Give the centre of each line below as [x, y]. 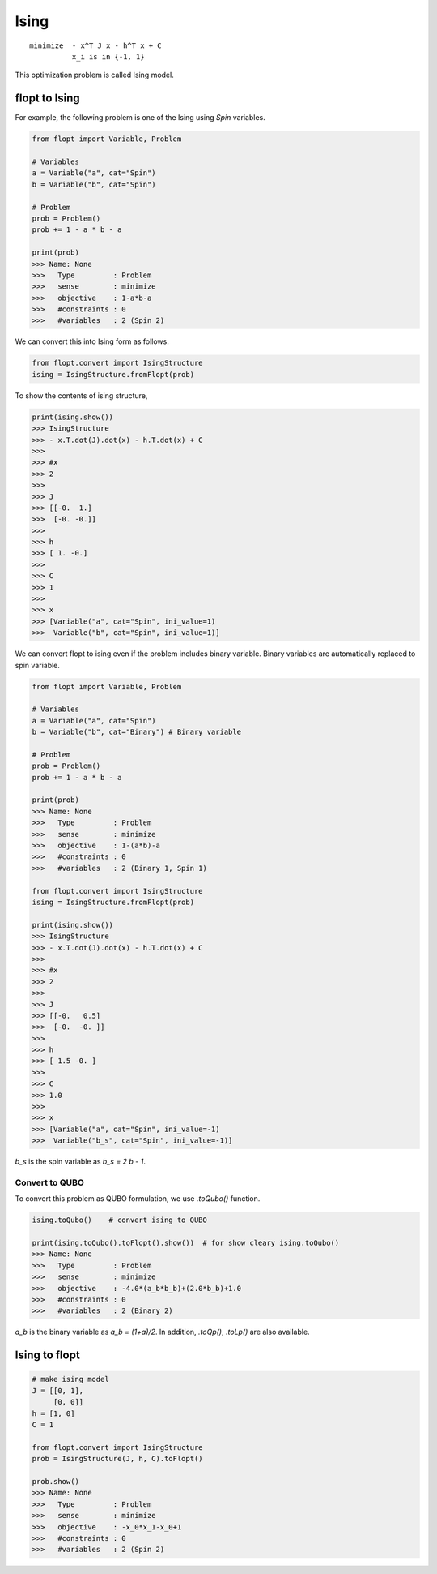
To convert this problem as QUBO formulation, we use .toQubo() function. [138, 1199]
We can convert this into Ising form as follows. [92, 341]
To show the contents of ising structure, [81, 395]
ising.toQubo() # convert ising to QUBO [120, 1220]
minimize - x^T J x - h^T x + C [95, 45]
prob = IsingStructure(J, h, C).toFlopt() [117, 1459]
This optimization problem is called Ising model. [94, 75]
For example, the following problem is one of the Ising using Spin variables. [140, 118]
